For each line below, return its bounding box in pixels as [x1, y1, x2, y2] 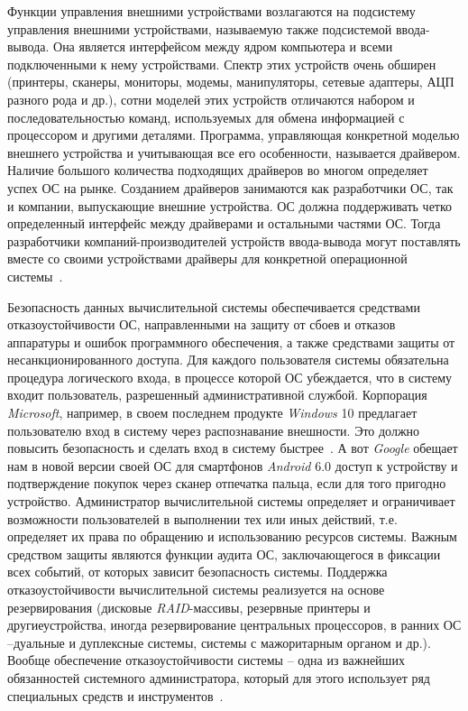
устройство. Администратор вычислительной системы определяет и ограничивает [7, 492, 455, 511]
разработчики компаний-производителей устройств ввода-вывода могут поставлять [7, 231, 461, 250]
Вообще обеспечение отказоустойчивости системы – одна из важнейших [7, 651, 405, 669]
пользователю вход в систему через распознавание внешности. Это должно [7, 420, 420, 439]
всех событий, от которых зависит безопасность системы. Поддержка [7, 562, 388, 581]
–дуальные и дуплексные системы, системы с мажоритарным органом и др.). [7, 633, 431, 651]
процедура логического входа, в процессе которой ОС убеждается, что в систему [7, 367, 453, 386]
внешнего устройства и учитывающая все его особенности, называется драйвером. [7, 143, 461, 162]
